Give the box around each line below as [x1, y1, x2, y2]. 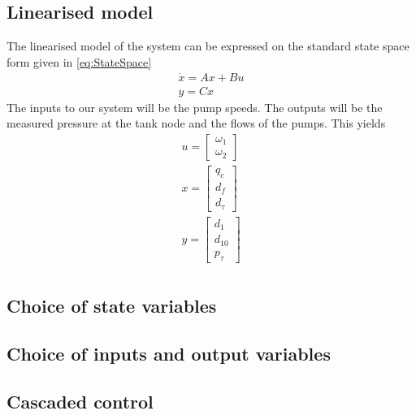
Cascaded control [6, 388, 154, 413]
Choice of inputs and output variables [6, 340, 331, 365]
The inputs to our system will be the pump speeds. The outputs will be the [6, 98, 383, 115]
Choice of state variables [6, 293, 217, 318]
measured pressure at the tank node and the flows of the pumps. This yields [6, 115, 386, 132]
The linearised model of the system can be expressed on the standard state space [6, 37, 409, 54]
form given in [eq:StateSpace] [6, 53, 152, 70]
